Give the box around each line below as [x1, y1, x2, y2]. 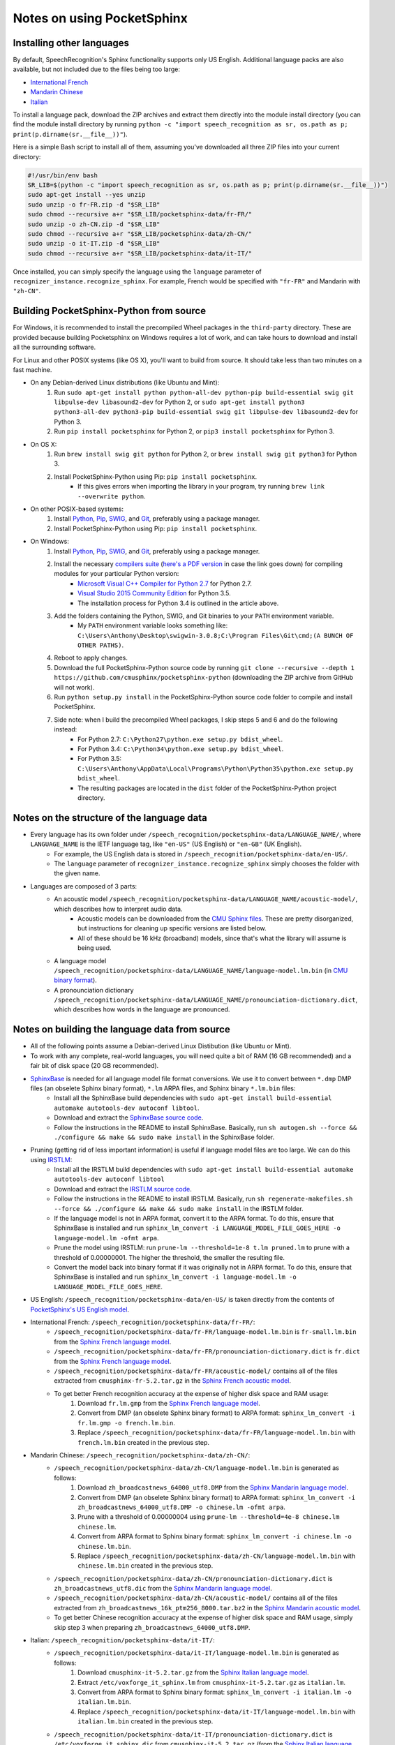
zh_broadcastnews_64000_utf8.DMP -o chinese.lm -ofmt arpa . [77, 1503, 286, 1511]
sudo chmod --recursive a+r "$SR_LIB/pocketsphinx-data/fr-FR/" [27, 210, 253, 218]
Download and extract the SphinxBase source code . [54, 1113, 204, 1122]
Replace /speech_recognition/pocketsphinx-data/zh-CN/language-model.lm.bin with [77, 1552, 356, 1560]
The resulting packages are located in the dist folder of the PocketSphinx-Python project [77, 784, 337, 792]
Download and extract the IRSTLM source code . [54, 1185, 192, 1193]
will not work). [54, 683, 95, 691]
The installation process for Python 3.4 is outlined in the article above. [77, 599, 279, 607]
